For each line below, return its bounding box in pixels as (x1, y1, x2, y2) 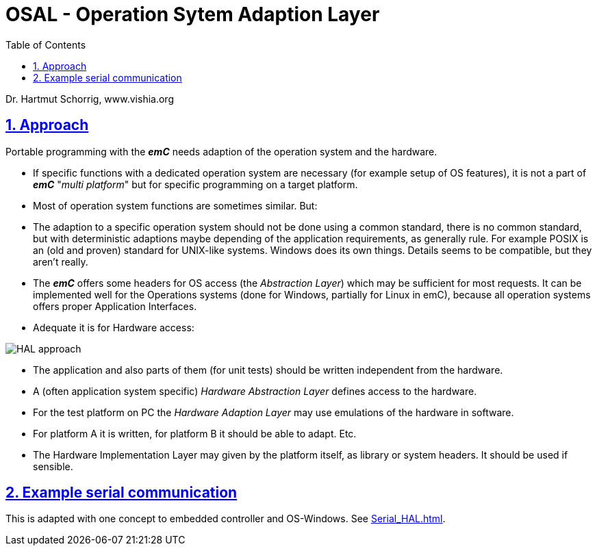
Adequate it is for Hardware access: (33, 321, 194, 333)
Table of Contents (5, 38, 86, 51)
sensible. (33, 460, 73, 472)
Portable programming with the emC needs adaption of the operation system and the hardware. (5, 145, 437, 157)
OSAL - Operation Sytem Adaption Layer (5, 3, 380, 26)
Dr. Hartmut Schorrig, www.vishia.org (5, 92, 174, 105)
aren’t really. (33, 255, 88, 268)
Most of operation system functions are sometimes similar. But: (33, 199, 318, 212)
